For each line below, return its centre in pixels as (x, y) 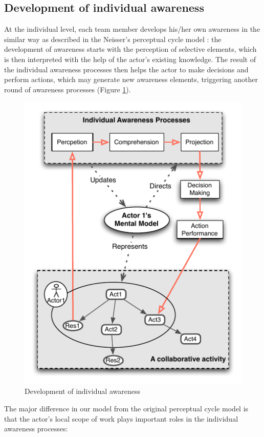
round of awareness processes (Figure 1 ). (68, 89)
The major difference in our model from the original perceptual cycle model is (126, 409)
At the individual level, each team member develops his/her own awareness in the (132, 29)
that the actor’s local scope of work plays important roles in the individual (121, 418)
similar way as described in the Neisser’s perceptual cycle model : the (113, 39)
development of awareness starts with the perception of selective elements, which (130, 49)
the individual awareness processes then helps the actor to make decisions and (126, 69)
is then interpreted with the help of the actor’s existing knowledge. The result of (130, 59)
